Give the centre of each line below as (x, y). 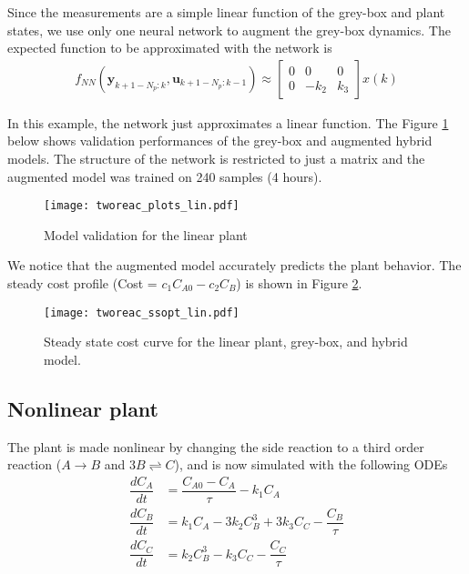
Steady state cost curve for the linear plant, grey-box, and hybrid (226, 342)
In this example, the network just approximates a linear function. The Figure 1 (228, 122)
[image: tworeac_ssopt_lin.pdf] (142, 312)
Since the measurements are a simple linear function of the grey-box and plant (226, 12)
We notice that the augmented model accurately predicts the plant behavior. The (234, 265)
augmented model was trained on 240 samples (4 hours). (165, 176)
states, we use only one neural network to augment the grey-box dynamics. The (229, 30)
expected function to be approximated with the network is (170, 48)
